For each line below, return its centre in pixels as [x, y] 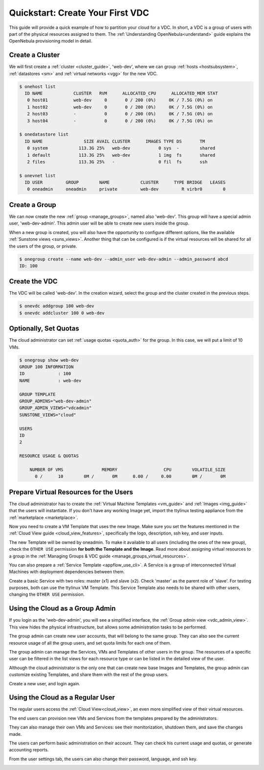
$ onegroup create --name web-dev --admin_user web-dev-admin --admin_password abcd [124, 259]
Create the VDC [33, 281]
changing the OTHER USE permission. [47, 594]
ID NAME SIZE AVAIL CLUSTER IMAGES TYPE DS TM [115, 141]
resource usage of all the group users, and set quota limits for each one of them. [90, 643]
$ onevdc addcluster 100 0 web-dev [62, 313]
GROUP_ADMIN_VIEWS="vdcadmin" [55, 408]
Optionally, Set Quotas [44, 329]
